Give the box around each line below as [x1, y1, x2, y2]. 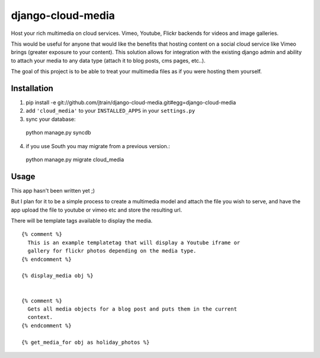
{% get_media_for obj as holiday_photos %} [21, 338, 150, 346]
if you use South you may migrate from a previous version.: [25, 142, 170, 149]
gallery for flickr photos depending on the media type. [27, 248, 197, 254]
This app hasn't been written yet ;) [11, 187, 95, 194]
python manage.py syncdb [25, 129, 91, 136]
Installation [11, 83, 53, 93]
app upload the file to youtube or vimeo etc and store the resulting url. [11, 206, 183, 213]
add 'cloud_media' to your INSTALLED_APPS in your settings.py [25, 107, 196, 114]
